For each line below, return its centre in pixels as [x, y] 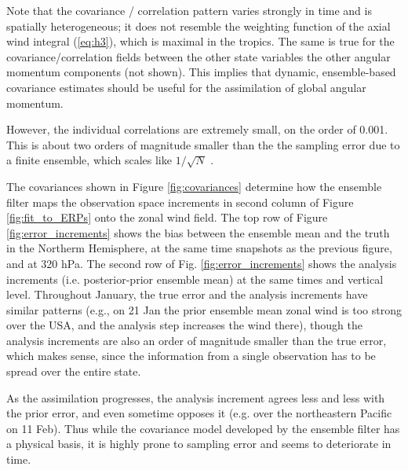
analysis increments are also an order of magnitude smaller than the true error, [197, 340]
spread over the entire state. [74, 371]
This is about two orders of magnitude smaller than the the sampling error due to [203, 144]
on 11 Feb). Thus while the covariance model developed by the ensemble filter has [203, 428]
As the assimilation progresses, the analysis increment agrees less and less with [196, 397]
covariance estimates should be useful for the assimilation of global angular [186, 87]
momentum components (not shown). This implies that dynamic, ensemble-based [201, 72]
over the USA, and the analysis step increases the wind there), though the [184, 325]
